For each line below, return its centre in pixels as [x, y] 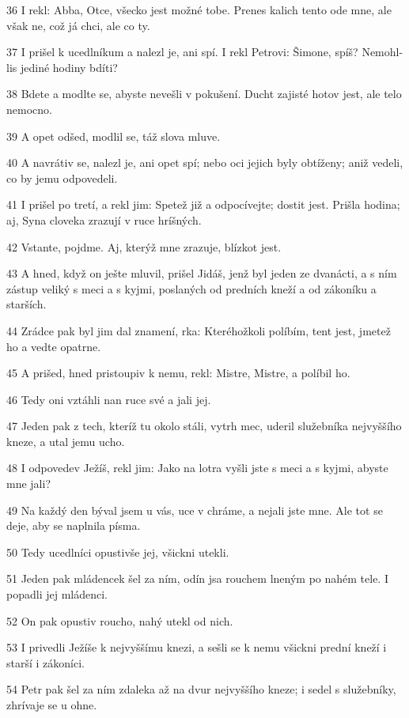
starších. [27, 304]
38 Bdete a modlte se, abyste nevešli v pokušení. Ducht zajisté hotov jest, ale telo [204, 94]
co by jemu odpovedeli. [62, 178]
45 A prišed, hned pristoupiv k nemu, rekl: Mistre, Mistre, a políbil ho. [178, 373]
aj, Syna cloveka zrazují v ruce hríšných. [104, 219]
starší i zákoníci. [45, 662]
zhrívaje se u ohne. [52, 705]
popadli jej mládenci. [57, 594]
